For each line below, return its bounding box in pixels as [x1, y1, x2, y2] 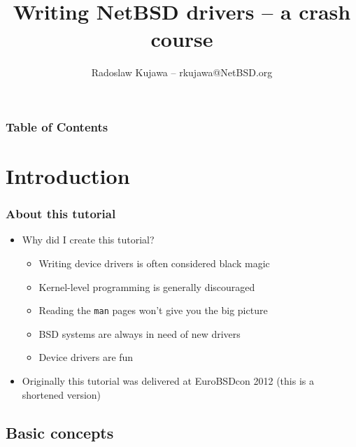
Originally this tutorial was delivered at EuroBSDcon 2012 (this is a [22, 374, 314, 388]
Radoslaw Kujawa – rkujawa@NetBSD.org [91, 65, 273, 80]
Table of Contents [6, 118, 108, 135]
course [150, 24, 213, 53]
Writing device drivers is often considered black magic [38, 256, 270, 271]
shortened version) [22, 387, 101, 402]
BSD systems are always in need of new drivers [38, 326, 241, 341]
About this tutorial [6, 205, 116, 222]
